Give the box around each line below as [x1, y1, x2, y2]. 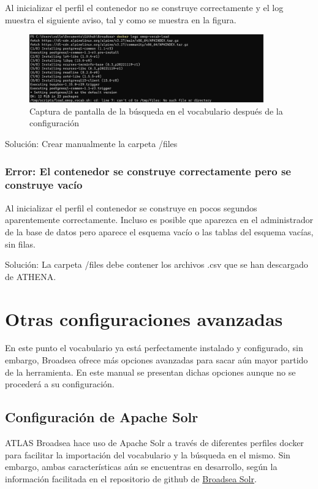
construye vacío [5, 177, 83, 192]
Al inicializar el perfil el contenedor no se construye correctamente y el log [5, 1, 284, 13]
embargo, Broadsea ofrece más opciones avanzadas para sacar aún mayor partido [5, 354, 308, 366]
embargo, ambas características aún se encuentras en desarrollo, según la [5, 460, 278, 473]
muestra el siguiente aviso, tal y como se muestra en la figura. [5, 13, 237, 26]
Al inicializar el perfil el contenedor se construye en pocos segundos [5, 201, 257, 214]
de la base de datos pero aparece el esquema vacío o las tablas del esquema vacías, [5, 225, 314, 238]
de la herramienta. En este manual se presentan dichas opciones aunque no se [5, 365, 296, 378]
